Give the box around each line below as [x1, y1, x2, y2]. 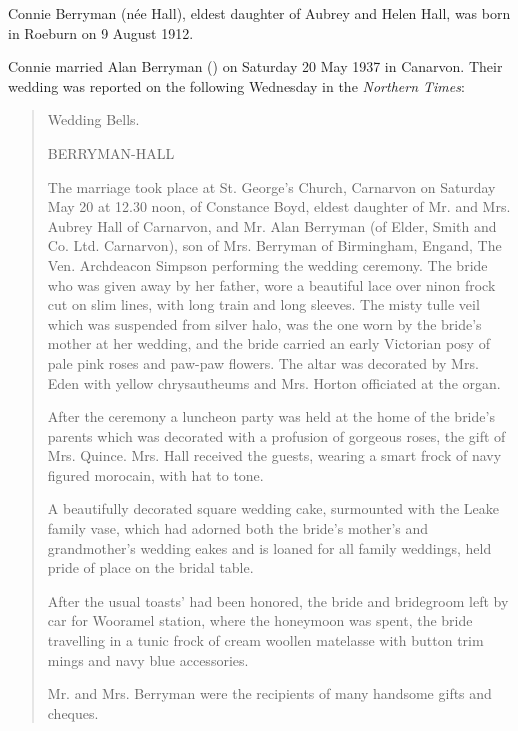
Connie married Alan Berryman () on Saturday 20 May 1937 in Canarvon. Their [8, 56, 503, 77]
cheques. [47, 702, 99, 723]
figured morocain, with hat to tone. [47, 464, 264, 485]
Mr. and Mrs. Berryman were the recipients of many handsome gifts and [47, 683, 492, 704]
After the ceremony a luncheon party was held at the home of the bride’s [47, 406, 495, 427]
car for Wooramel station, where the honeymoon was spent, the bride [47, 610, 473, 631]
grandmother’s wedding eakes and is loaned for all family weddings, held [47, 537, 492, 558]
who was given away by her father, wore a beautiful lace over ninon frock [47, 274, 496, 295]
